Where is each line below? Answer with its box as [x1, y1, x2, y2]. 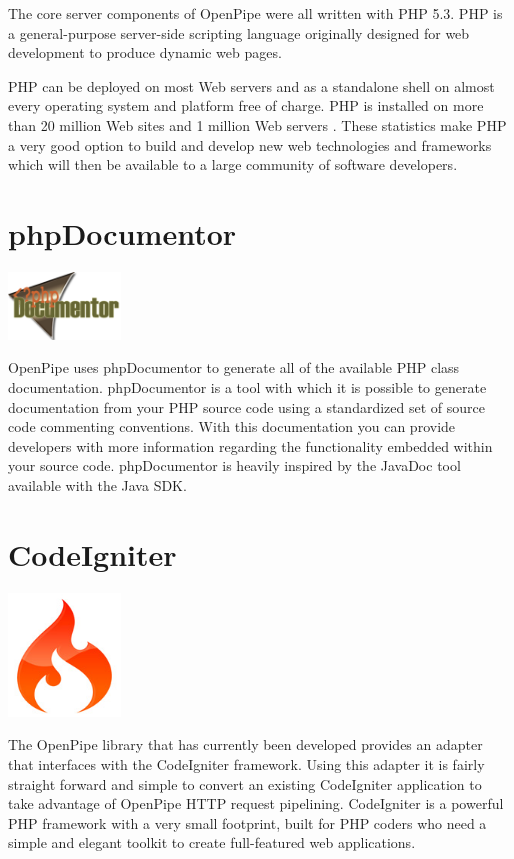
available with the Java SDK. [8, 475, 187, 496]
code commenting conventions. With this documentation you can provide [8, 416, 456, 437]
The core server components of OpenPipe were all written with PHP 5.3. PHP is [8, 3, 503, 23]
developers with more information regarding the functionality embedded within [8, 435, 493, 456]
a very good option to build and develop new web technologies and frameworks [8, 134, 492, 155]
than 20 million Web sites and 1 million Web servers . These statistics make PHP [8, 114, 507, 135]
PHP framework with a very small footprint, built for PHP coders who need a [8, 812, 487, 833]
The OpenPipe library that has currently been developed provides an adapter [8, 734, 483, 755]
